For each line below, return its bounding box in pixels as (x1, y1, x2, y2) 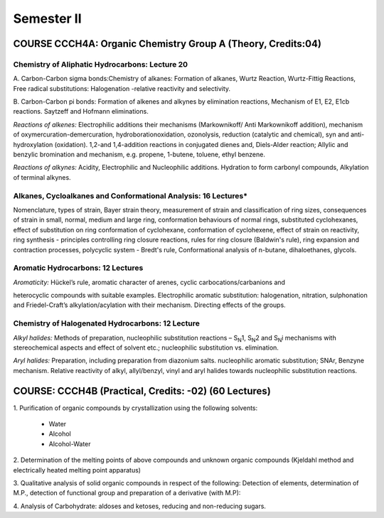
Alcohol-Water (48, 439, 92, 448)
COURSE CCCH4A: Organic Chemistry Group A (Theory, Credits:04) (13, 38, 321, 50)
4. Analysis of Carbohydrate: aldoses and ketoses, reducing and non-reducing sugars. (13, 502, 267, 510)
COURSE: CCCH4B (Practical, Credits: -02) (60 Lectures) (13, 384, 272, 397)
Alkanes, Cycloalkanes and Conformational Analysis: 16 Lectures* (13, 190, 248, 200)
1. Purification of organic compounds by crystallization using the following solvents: (13, 404, 258, 412)
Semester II (13, 11, 82, 26)
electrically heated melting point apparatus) (13, 465, 142, 474)
